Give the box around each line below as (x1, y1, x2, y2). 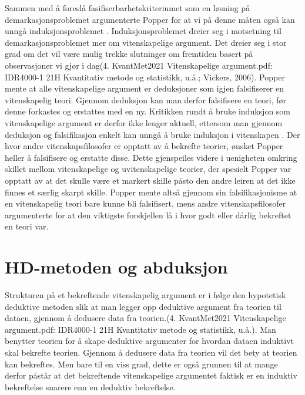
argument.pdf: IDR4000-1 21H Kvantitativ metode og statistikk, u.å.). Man (5, 323, 276, 335)
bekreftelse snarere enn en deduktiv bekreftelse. (5, 380, 176, 393)
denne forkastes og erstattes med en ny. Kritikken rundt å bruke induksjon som (5, 105, 291, 117)
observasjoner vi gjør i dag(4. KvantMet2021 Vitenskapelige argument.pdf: (5, 59, 273, 71)
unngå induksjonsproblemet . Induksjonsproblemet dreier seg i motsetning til (5, 25, 281, 37)
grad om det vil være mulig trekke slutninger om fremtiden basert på (5, 48, 253, 60)
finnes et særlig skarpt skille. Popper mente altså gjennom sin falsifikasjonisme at (5, 185, 297, 198)
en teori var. (5, 220, 49, 232)
